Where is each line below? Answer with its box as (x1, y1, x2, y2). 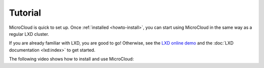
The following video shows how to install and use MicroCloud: (9, 56, 134, 62)
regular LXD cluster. (9, 31, 49, 37)
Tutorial (9, 7, 42, 18)
